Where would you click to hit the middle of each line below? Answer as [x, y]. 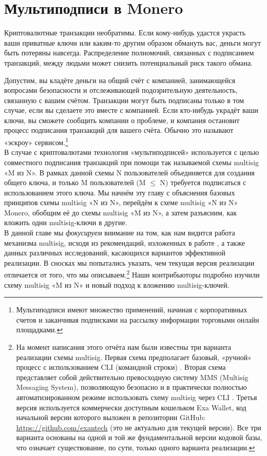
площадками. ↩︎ [40, 330]
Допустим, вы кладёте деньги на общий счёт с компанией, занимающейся [120, 80]
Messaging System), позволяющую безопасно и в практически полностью [131, 387]
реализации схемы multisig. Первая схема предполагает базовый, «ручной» [134, 357]
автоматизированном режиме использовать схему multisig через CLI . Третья [137, 397]
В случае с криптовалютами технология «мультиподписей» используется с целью [132, 152]
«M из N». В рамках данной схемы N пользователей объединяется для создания [129, 172]
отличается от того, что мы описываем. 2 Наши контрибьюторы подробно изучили [132, 274]
